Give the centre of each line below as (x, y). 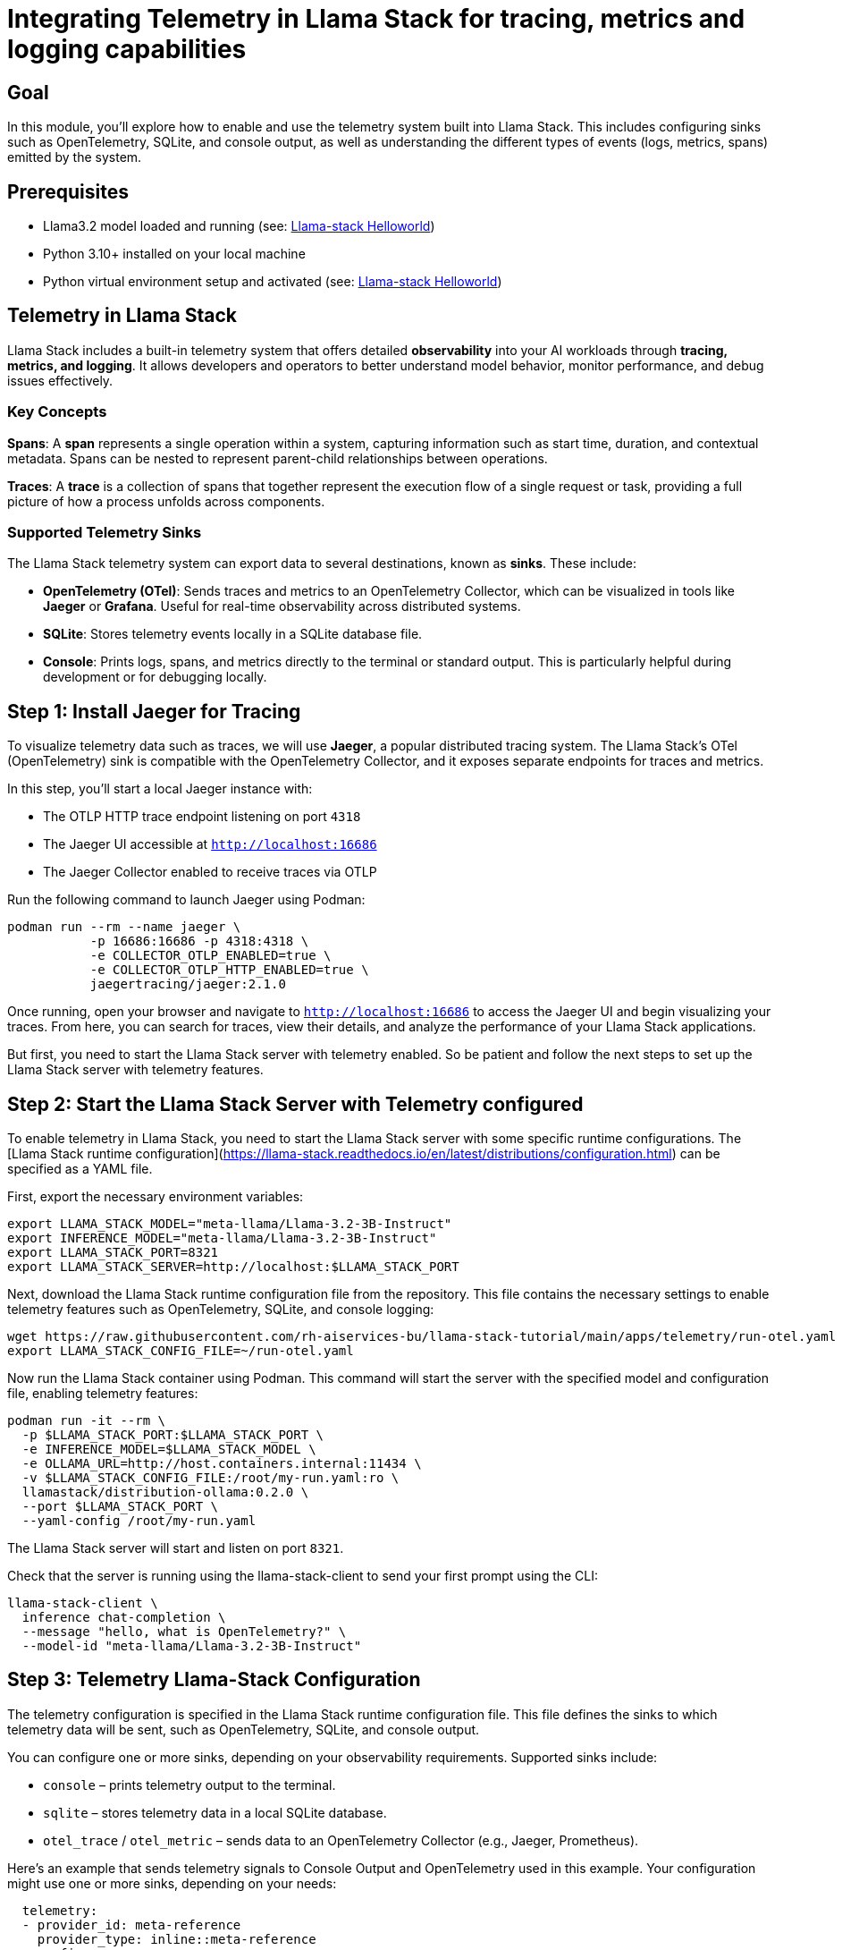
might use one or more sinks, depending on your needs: (172, 1883)
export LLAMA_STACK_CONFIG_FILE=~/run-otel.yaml (181, 1351)
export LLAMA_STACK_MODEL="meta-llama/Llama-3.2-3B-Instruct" (230, 1224)
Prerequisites (68, 191)
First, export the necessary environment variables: (156, 1197)
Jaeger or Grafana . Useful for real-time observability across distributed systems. (282, 606)
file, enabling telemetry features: (103, 1394)
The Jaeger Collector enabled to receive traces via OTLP (210, 872)
